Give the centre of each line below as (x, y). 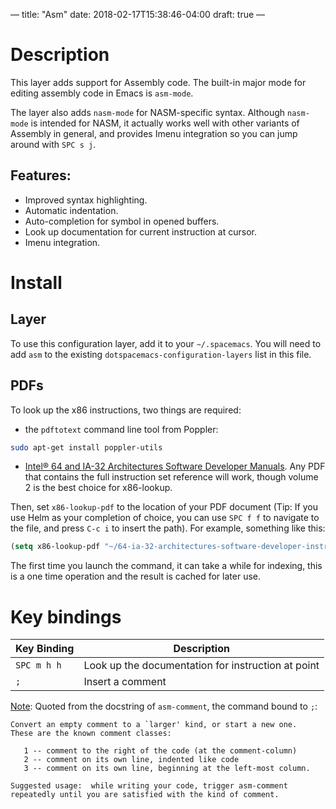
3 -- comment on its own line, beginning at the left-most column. (167, 769)
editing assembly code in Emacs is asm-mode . (102, 93)
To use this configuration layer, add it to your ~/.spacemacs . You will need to (166, 343)
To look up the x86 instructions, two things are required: (126, 410)
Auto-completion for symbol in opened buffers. (122, 221)
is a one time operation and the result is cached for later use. (135, 576)
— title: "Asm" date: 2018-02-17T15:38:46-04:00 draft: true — (138, 14)
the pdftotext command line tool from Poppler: (121, 429)
